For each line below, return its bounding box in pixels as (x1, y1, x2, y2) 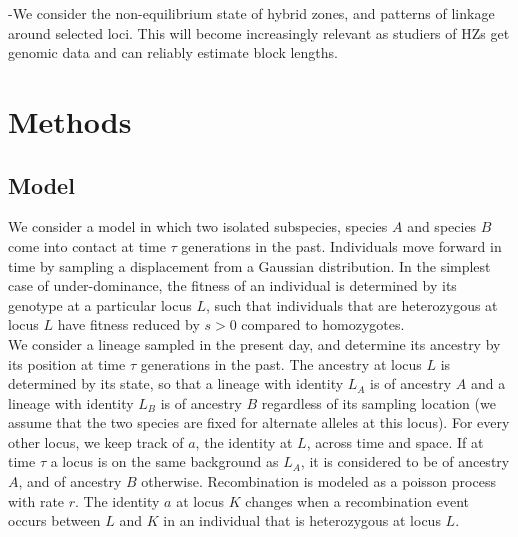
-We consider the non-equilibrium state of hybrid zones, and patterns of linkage (8, 3, 495, 23)
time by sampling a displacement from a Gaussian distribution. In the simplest (8, 255, 491, 276)
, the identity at (195, 431, 293, 452)
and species (407, 216, 477, 237)
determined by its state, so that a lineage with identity (8, 373, 344, 394)
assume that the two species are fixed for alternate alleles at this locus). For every (8, 412, 510, 433)
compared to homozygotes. (241, 314, 405, 335)
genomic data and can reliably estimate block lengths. (8, 42, 338, 63)
